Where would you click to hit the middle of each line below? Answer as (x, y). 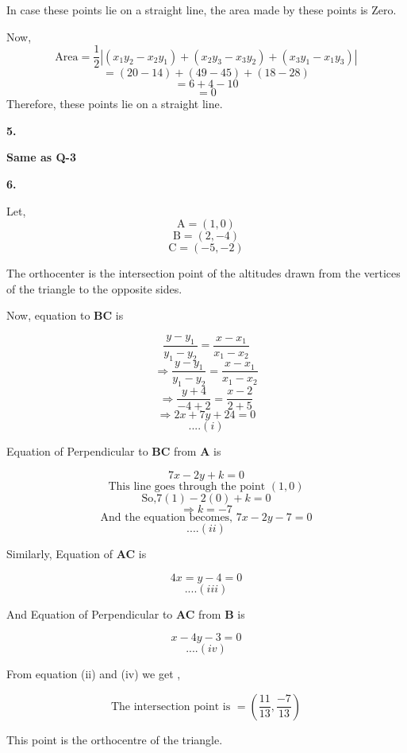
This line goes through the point (187, 486)
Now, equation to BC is (65, 315)
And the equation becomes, (167, 517)
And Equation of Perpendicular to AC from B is (126, 613)
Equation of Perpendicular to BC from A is (114, 451)
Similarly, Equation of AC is (77, 553)
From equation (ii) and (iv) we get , (94, 674)
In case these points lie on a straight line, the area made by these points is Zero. (202, 10)
